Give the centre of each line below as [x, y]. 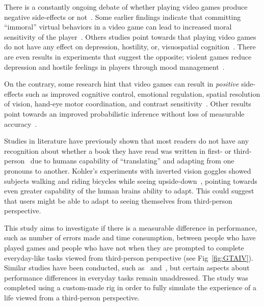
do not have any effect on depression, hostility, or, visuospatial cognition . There [130, 47]
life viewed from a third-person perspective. [72, 298]
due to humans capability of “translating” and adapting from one [132, 161]
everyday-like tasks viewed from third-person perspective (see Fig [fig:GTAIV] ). [129, 257]
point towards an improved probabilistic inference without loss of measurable [124, 113]
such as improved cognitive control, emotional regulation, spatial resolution [143, 93]
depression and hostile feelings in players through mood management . [114, 66]
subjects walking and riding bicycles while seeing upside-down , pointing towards [131, 180]
